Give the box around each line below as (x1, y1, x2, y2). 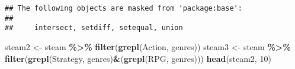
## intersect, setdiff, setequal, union (5, 24, 183, 32)
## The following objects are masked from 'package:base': (5, 4, 242, 12)
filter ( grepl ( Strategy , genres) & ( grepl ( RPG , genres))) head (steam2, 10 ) (5, 52, 271, 64)
